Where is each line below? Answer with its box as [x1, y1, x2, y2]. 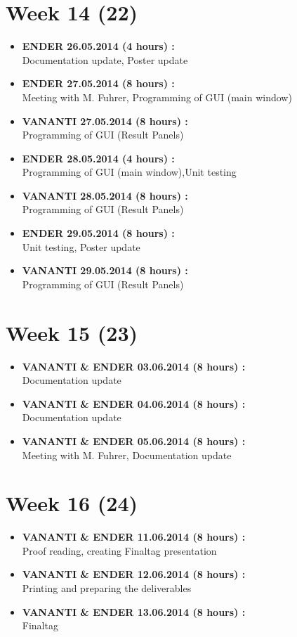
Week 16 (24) [6, 489, 138, 517]
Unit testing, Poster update [22, 239, 140, 254]
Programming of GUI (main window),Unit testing [22, 165, 237, 179]
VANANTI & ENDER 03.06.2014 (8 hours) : [22, 359, 246, 373]
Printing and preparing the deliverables [22, 581, 192, 596]
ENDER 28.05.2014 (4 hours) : [22, 150, 175, 165]
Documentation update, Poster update [22, 52, 188, 67]
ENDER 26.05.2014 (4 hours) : [22, 39, 175, 53]
